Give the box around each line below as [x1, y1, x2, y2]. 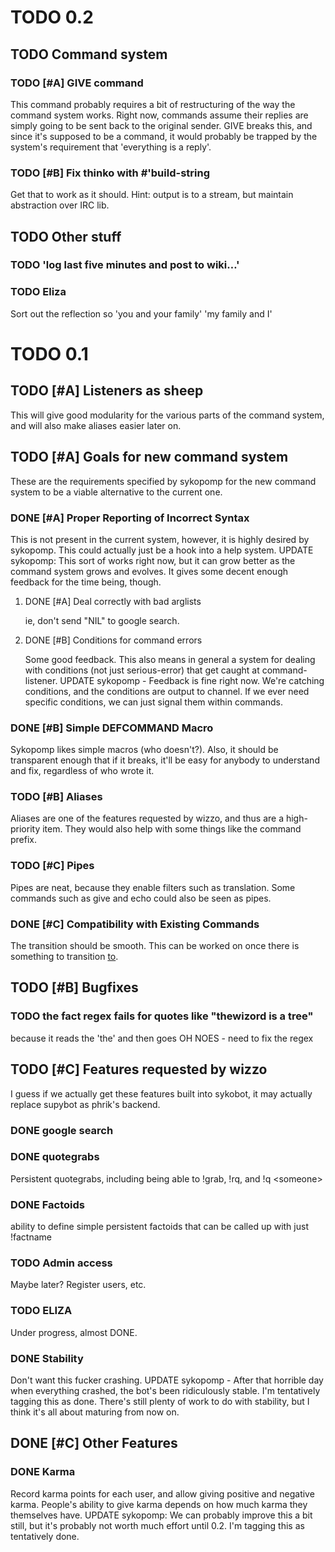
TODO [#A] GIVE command [10, 76, 144, 90]
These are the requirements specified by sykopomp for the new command [10, 475, 317, 487]
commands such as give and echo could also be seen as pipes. [10, 892, 272, 904]
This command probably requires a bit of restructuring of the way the [10, 98, 296, 110]
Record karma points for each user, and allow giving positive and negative [10, 1487, 315, 1500]
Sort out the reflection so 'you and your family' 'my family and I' [10, 307, 273, 320]
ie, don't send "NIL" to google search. [24, 614, 180, 626]
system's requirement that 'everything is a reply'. [10, 141, 212, 153]
